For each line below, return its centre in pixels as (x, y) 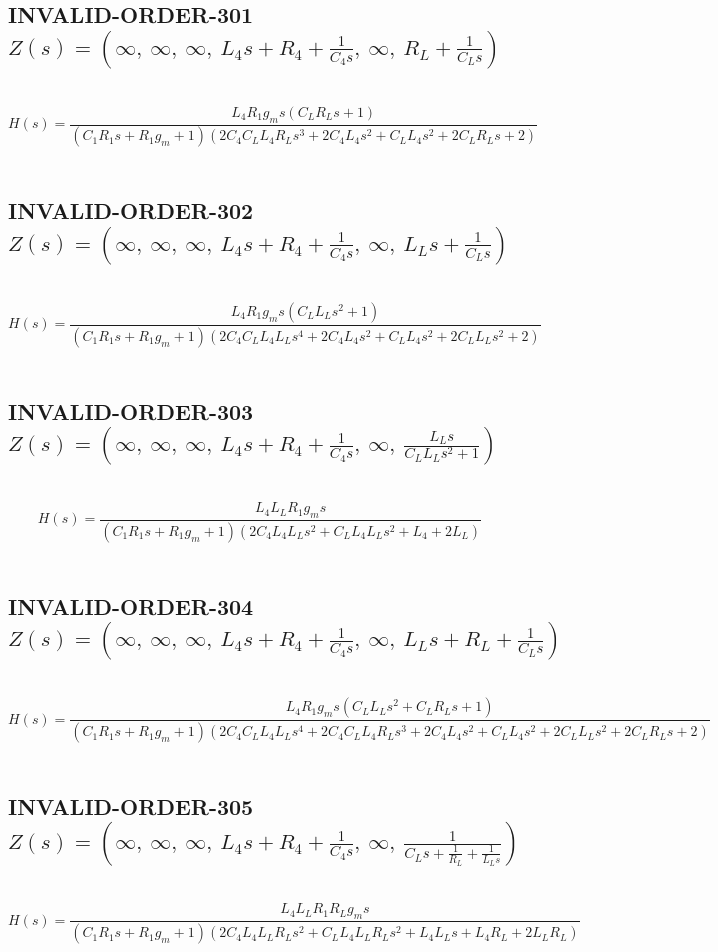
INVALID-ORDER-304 (131, 605)
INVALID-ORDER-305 (131, 806)
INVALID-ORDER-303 (131, 410)
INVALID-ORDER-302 (131, 210)
